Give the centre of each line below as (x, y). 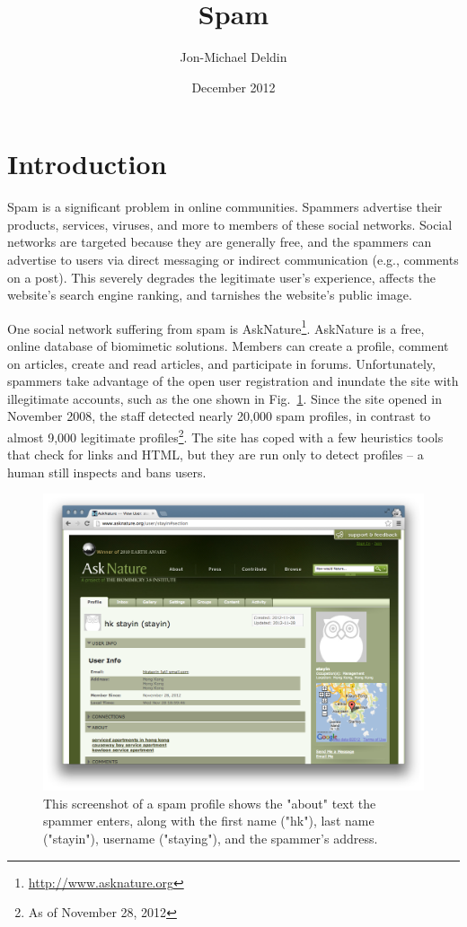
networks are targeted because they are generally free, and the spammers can (220, 242)
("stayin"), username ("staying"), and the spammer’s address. (211, 839)
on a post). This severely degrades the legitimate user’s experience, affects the (222, 277)
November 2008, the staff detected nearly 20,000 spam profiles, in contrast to (219, 416)
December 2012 (233, 87)
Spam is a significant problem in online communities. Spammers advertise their (225, 207)
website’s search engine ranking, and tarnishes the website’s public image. (210, 295)
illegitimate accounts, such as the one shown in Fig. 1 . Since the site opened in (225, 398)
